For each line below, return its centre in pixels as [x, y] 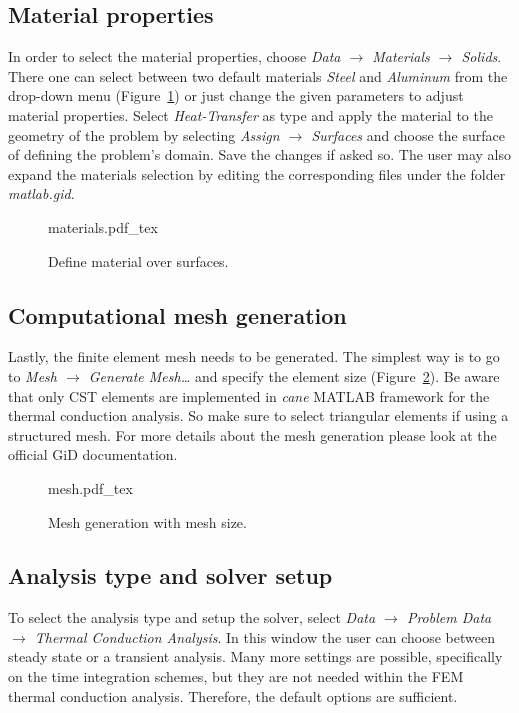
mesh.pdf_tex [90, 487]
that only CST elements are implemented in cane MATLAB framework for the [249, 395]
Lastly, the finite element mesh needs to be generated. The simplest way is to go [254, 356]
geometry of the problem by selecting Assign [144, 134]
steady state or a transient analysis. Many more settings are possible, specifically [255, 656]
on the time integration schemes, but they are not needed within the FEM [236, 676]
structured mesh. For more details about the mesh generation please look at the [252, 434]
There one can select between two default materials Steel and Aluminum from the [258, 75]
